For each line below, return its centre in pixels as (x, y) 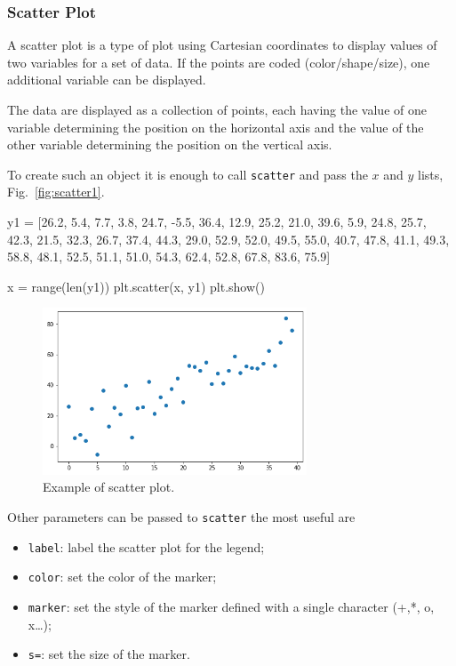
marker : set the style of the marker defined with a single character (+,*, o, (231, 606)
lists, (431, 174)
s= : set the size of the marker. (109, 654)
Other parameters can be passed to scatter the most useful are (181, 516)
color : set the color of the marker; (122, 577)
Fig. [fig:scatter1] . (56, 192)
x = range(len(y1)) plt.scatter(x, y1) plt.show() (136, 286)
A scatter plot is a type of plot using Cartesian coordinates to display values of (222, 45)
